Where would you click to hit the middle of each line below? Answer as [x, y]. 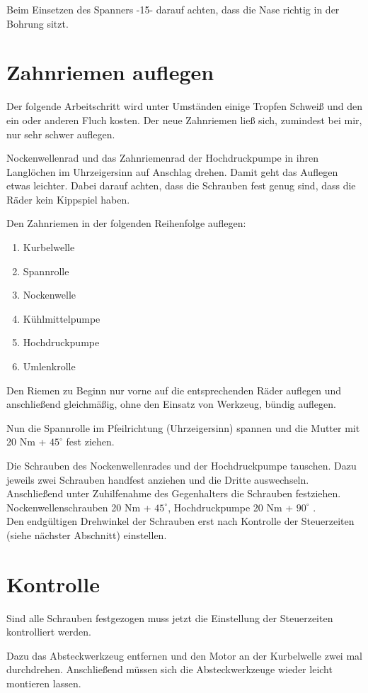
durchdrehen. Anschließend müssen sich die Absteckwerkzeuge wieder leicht [169, 669]
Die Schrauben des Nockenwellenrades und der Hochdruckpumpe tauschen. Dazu [182, 465]
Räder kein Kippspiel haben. [68, 199]
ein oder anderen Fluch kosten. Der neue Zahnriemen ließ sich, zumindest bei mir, [184, 120]
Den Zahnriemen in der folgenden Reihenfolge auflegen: [126, 223]
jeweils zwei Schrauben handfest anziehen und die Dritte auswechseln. [158, 479]
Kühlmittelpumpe [62, 318]
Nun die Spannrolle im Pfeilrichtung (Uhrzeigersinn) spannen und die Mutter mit [183, 427]
